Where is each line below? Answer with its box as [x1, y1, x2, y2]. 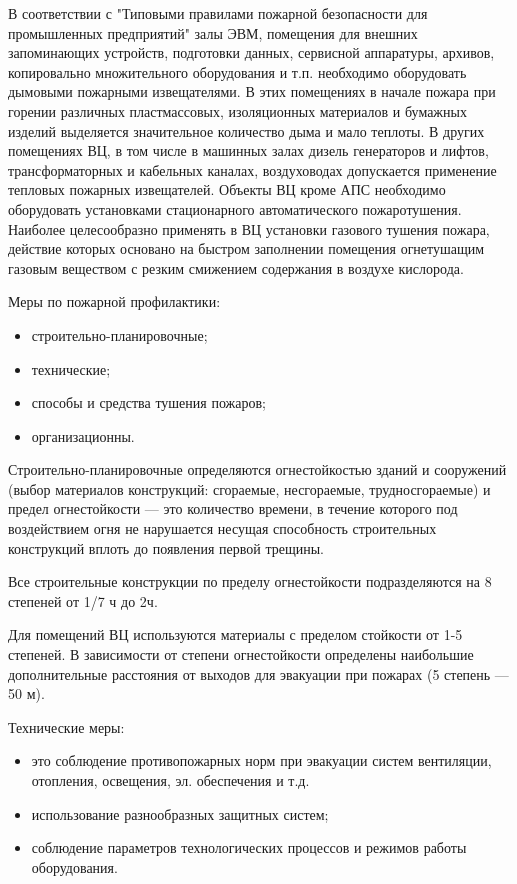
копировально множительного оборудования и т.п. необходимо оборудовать [8, 61, 467, 82]
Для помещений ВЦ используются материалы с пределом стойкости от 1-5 [8, 624, 463, 645]
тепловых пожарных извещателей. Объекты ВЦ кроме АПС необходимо [8, 179, 446, 200]
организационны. [31, 425, 135, 446]
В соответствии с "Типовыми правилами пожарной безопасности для [8, 3, 428, 23]
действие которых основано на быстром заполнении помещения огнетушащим [8, 238, 485, 259]
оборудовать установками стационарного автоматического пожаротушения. [8, 198, 462, 219]
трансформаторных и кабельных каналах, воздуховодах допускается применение [8, 159, 497, 180]
